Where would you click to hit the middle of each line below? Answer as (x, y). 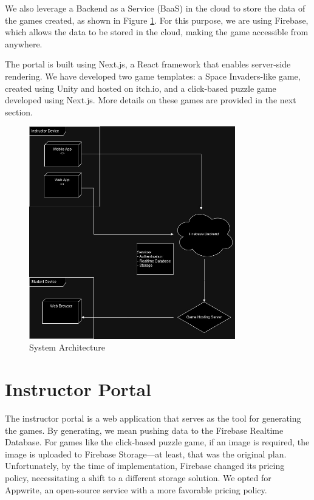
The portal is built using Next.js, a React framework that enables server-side (148, 64)
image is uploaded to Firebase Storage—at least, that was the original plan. (146, 454)
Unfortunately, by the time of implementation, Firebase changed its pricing (145, 466)
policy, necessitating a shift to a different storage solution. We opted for (138, 477)
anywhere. (24, 43)
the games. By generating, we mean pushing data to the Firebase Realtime (144, 430)
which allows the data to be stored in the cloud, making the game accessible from (157, 32)
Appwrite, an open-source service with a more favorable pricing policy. (136, 489)
